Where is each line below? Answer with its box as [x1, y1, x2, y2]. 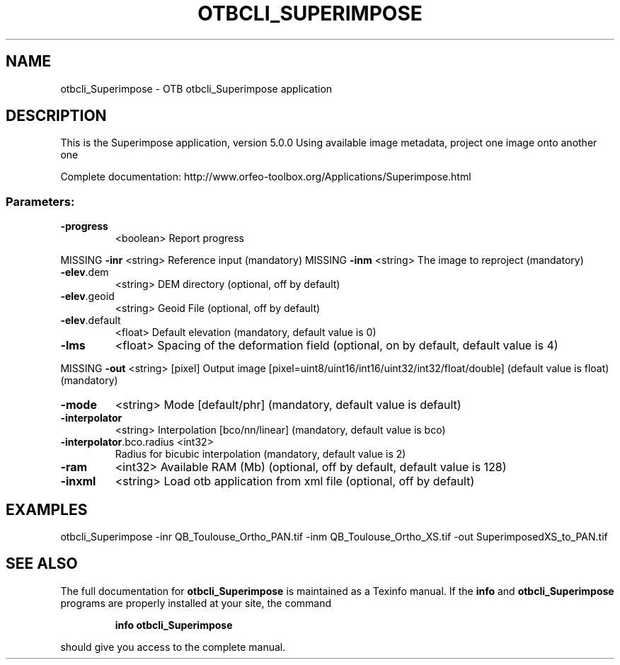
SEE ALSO [6, 555, 78, 573]
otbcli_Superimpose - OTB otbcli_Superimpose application [60, 82, 333, 95]
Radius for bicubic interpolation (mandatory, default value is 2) [115, 448, 406, 461]
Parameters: [6, 194, 75, 209]
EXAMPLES [6, 500, 88, 519]
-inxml [60, 474, 96, 489]
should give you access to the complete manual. [60, 640, 286, 653]
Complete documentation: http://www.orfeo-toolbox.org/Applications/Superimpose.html [60, 170, 471, 183]
